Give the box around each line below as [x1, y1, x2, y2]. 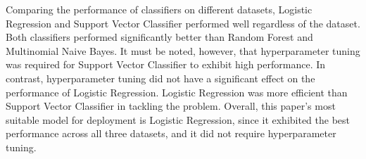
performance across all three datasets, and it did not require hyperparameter [6, 126, 336, 141]
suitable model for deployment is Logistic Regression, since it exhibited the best [6, 112, 351, 127]
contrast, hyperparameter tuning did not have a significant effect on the [6, 70, 315, 85]
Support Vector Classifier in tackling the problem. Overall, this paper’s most [6, 98, 336, 113]
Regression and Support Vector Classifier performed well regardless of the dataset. [6, 15, 360, 30]
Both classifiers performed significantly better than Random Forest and [6, 30, 313, 44]
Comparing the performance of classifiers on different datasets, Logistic [6, 2, 313, 16]
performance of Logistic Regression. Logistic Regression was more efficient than [6, 84, 348, 99]
